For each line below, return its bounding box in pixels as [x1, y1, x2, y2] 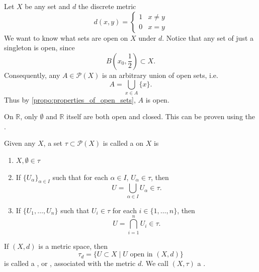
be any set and [25, 1, 70, 11]
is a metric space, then [38, 240, 108, 251]
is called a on [103, 138, 144, 148]
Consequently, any [4, 69, 60, 80]
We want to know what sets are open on [4, 32, 128, 43]
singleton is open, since [4, 42, 75, 53]
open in [130, 251, 153, 258]
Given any [4, 138, 36, 148]
